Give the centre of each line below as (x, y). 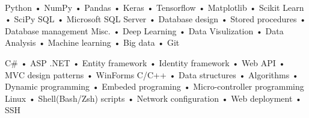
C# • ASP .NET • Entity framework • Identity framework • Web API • (145, 62)
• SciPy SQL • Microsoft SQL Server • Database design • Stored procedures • (156, 19)
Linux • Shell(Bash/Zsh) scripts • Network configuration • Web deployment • (153, 98)
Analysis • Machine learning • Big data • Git (92, 42)
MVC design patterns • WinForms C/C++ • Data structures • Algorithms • (152, 74)
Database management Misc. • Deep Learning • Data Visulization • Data (144, 30)
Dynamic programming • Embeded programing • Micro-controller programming (154, 86)
